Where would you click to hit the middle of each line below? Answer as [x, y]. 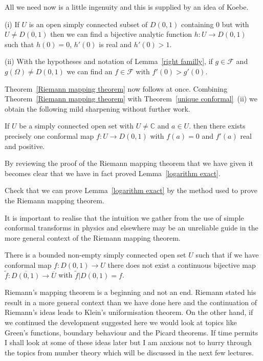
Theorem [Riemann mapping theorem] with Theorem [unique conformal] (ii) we [131, 99]
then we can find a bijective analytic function [121, 34]
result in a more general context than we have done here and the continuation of [131, 302]
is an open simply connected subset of [88, 24]
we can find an [90, 71]
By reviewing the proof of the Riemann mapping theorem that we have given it [129, 163]
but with [235, 24]
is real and [115, 44]
